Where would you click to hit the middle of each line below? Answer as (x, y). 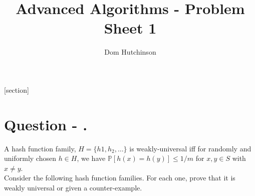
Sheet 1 (130, 28)
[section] (17, 89)
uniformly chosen (30, 158)
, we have (91, 158)
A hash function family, (40, 148)
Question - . (46, 124)
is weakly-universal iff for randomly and (190, 148)
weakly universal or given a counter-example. (73, 187)
